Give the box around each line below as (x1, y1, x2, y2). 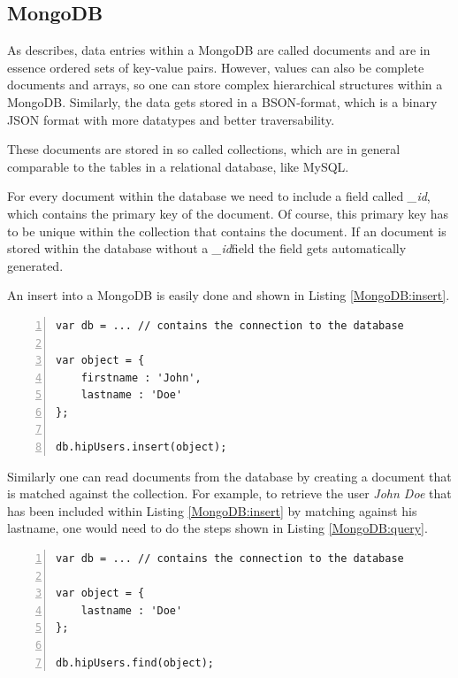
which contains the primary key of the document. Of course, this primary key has (7, 204, 449, 222)
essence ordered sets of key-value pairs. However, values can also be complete (7, 58, 424, 76)
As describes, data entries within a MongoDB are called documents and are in (7, 41, 431, 59)
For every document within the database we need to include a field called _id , (7, 187, 431, 205)
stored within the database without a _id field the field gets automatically (7, 239, 407, 258)
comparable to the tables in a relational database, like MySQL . (7, 157, 349, 175)
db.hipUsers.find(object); (56, 656, 214, 669)
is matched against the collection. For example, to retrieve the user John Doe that (7, 484, 452, 503)
